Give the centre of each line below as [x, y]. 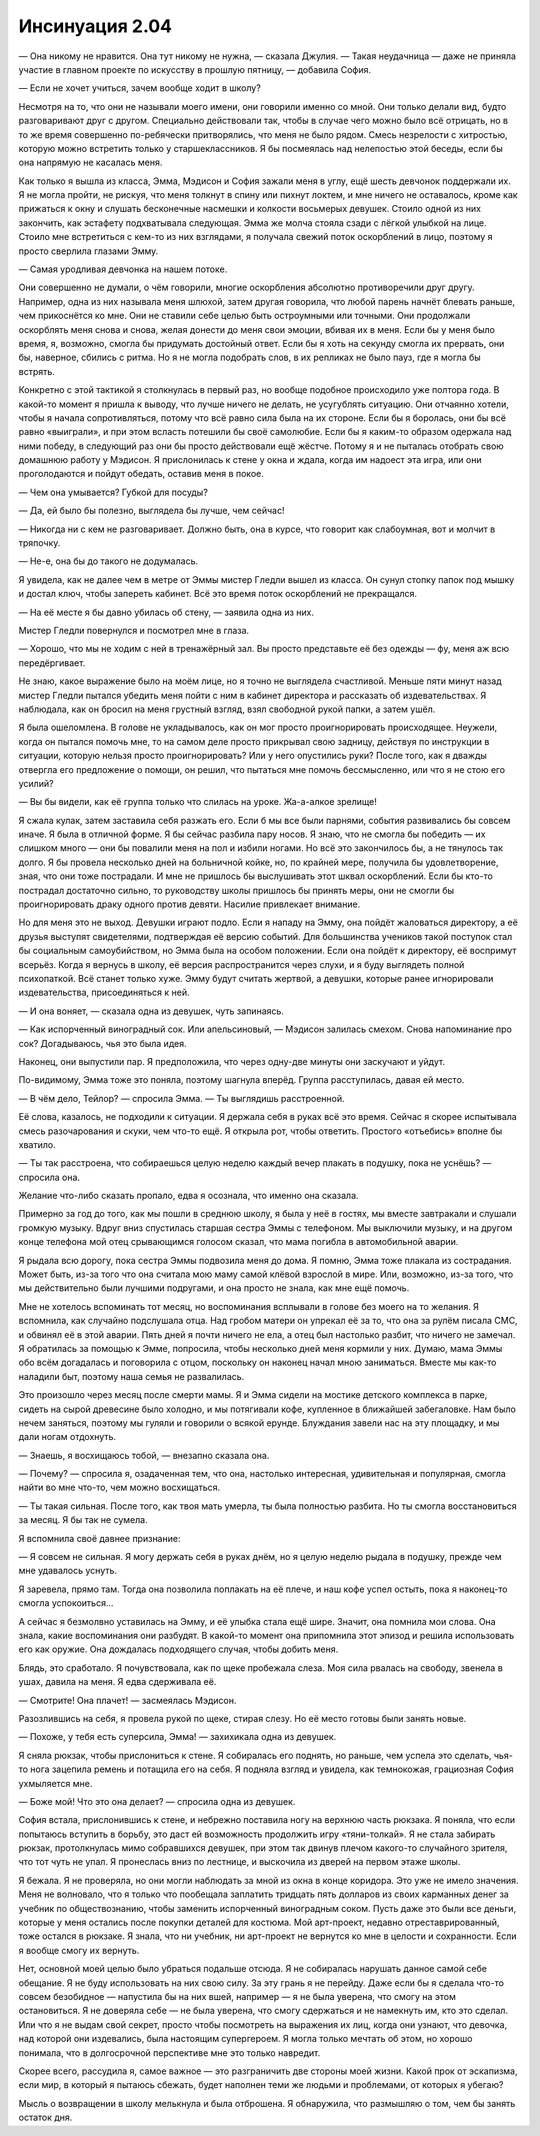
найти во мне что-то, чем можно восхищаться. [119, 1487]
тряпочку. [39, 543]
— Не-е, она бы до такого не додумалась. [108, 561]
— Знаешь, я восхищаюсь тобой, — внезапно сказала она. [144, 1455]
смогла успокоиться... [66, 1603]
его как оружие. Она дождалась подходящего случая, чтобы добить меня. [178, 1649]
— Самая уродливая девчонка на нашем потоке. [123, 269]
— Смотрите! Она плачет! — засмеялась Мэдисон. [127, 1700]
